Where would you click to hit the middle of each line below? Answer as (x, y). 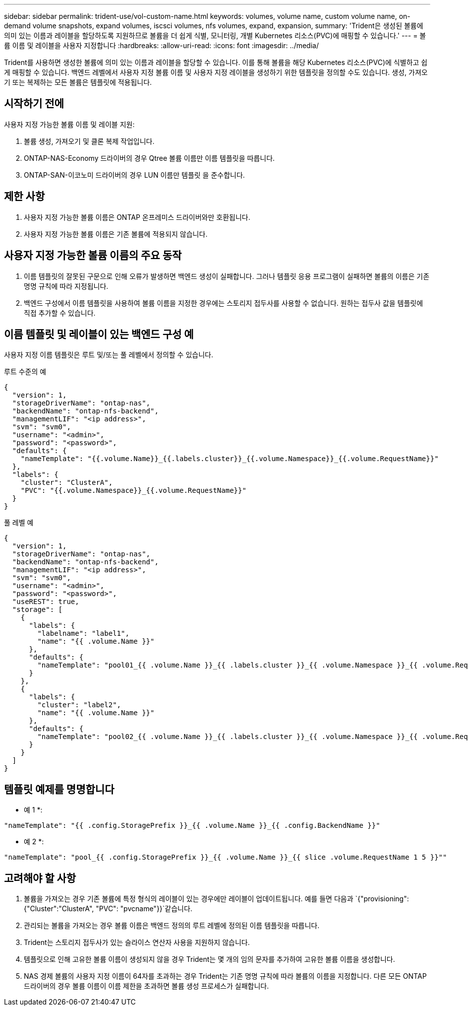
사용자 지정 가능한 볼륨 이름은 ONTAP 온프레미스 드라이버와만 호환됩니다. (137, 217)
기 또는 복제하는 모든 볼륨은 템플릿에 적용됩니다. (78, 82)
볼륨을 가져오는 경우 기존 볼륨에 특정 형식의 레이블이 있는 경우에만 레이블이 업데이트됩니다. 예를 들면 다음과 (189, 899)
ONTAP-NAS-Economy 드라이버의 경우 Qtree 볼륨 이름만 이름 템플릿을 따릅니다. (149, 158)
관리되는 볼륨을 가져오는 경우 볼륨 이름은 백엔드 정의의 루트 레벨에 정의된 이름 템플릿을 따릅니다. (172, 926)
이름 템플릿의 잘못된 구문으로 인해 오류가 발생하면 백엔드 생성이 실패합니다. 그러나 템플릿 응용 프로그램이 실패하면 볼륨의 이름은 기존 (227, 276)
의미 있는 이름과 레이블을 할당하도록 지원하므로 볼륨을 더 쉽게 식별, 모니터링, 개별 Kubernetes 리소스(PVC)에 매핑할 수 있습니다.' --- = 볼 (215, 35)
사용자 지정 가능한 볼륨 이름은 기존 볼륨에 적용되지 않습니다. (116, 234)
